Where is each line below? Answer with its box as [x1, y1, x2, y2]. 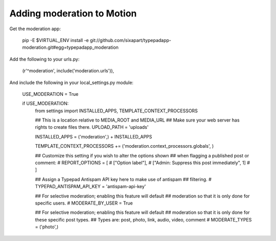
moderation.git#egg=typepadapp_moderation [22, 44, 119, 51]
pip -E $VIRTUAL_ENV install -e [22, 37, 89, 43]
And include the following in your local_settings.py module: [9, 79, 134, 86]
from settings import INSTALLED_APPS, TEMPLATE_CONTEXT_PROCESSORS [35, 108, 198, 114]
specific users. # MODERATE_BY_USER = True [35, 200, 133, 206]
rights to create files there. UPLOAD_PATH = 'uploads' [35, 124, 149, 130]
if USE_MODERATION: [22, 101, 69, 107]
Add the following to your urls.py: [9, 56, 80, 62]
